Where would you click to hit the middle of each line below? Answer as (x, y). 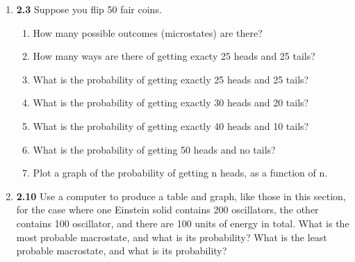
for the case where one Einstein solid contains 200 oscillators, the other (167, 210)
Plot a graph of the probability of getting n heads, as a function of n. (180, 173)
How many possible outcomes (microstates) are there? (148, 32)
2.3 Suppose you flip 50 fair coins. (89, 9)
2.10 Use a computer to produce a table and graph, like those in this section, (181, 196)
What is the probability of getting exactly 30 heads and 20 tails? (171, 103)
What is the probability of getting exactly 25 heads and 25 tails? (171, 79)
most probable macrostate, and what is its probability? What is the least (172, 237)
